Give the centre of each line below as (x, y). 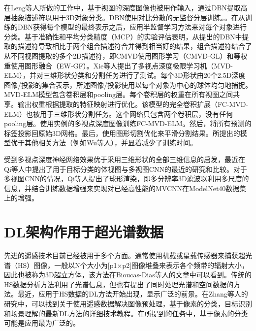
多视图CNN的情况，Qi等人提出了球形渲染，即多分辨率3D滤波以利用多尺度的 (127, 179)
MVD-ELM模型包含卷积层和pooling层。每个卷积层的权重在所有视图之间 (118, 94)
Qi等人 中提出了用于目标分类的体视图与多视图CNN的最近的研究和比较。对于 (126, 169)
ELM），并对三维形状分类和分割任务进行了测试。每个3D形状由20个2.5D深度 (125, 75)
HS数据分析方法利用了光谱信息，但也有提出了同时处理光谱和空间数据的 (119, 284)
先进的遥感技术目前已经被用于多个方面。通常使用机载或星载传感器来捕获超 (125, 255)
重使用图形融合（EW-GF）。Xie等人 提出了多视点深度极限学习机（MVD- (119, 65)
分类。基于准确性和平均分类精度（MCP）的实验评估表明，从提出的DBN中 (123, 36)
